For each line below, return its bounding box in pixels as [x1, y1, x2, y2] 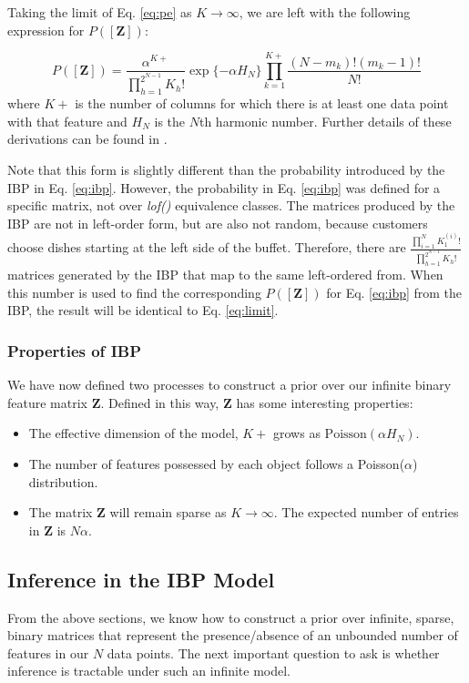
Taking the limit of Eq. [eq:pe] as [7, 3, 192, 21]
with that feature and [7, 111, 127, 130]
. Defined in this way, [100, 392, 219, 412]
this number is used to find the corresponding [7, 282, 261, 301]
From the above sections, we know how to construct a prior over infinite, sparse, [7, 607, 454, 627]
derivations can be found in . [7, 129, 168, 148]
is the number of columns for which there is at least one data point [75, 94, 449, 113]
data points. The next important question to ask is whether [107, 643, 440, 662]
